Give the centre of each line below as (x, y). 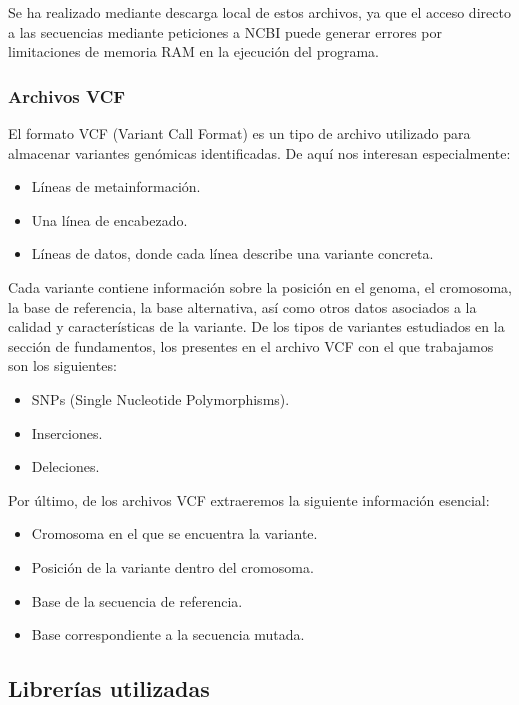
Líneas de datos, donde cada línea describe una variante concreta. (232, 253)
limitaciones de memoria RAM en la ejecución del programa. (193, 51)
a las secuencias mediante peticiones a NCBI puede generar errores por (225, 31)
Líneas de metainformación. (116, 186)
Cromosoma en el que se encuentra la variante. (174, 533)
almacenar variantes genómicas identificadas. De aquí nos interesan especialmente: (259, 152)
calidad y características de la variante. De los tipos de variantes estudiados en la (256, 326)
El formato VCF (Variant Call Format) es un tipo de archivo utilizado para (239, 133)
